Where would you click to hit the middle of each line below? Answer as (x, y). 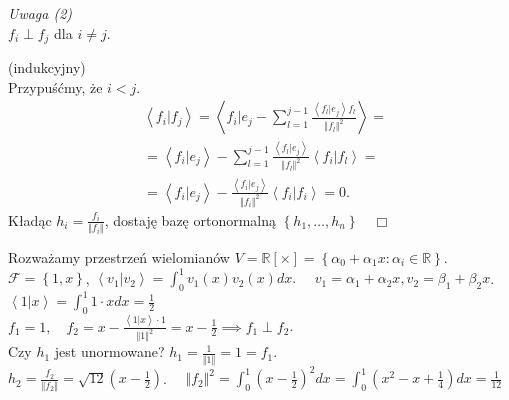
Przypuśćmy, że (55, 86)
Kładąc (30, 219)
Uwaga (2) (40, 13)
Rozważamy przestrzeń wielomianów (119, 257)
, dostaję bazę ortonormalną (190, 219)
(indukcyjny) (47, 67)
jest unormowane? (109, 351)
